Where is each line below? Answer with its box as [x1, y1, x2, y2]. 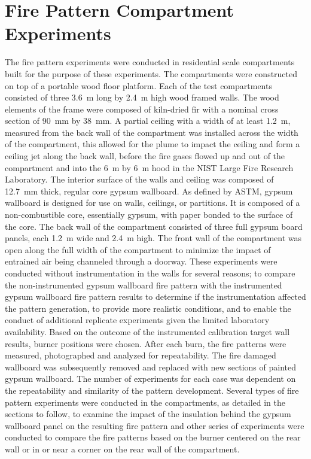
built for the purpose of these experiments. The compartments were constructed [5, 67, 298, 80]
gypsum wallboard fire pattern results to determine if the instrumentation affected [5, 290, 306, 303]
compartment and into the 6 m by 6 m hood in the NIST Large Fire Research [5, 161, 294, 174]
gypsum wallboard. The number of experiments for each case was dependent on [5, 372, 296, 385]
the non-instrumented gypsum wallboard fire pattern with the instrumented [5, 278, 282, 291]
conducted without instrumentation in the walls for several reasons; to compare [5, 267, 295, 279]
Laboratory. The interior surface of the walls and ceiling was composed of [5, 173, 274, 186]
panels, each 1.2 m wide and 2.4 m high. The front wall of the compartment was [5, 232, 302, 244]
